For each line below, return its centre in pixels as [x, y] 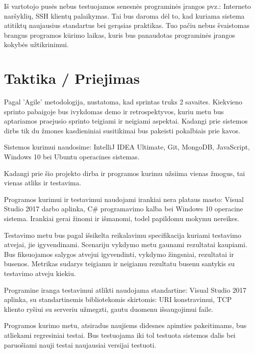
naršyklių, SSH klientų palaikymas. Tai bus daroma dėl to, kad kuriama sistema [124, 15]
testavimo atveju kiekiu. [40, 273]
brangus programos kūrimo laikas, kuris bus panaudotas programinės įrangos [120, 35]
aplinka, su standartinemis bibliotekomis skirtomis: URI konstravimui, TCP [118, 299]
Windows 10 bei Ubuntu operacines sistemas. [72, 157]
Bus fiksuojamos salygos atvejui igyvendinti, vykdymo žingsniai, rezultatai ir [119, 254]
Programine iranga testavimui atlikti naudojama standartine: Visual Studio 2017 [125, 290]
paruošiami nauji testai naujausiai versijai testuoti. [80, 344]
